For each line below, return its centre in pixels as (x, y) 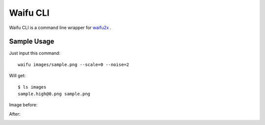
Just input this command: (35, 53)
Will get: (17, 76)
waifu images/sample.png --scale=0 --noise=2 (74, 64)
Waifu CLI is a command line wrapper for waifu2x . (60, 28)
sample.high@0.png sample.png (54, 94)
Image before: (23, 105)
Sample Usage (32, 42)
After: (15, 114)
